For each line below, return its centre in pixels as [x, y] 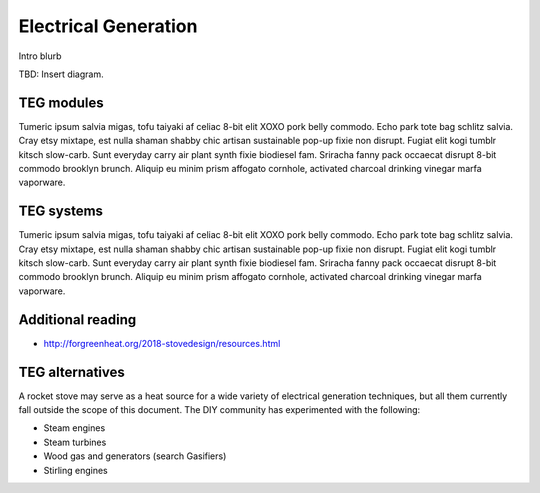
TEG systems [61, 211]
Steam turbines [75, 442]
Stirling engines [76, 470]
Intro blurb [40, 56]
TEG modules [61, 102]
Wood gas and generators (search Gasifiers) [135, 456]
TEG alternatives [71, 371]
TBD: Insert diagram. [61, 74]
